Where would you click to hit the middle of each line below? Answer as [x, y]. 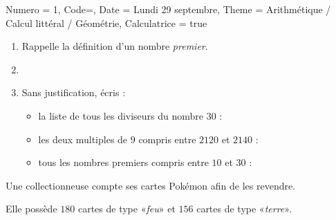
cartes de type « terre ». [244, 209]
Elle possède [31, 209]
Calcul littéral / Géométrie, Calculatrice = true [106, 22]
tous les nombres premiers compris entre [123, 162]
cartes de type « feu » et [127, 209]
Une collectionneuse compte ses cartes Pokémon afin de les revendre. [151, 185]
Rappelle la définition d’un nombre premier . [115, 46]
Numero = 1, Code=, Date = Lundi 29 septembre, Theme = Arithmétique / [168, 9]
